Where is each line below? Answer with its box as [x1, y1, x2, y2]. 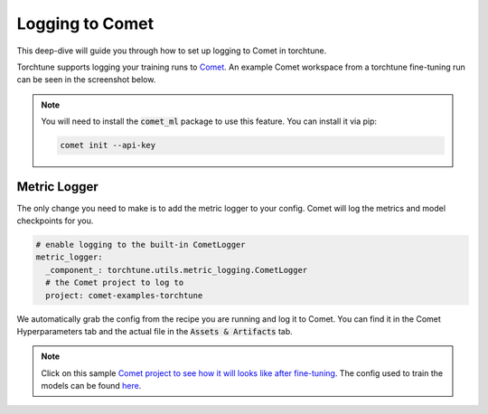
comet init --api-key [60, 140, 156, 151]
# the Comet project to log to [45, 278, 184, 288]
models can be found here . [41, 381, 142, 391]
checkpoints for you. [16, 215, 94, 226]
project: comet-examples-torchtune [45, 290, 203, 300]
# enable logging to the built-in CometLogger [35, 240, 246, 249]
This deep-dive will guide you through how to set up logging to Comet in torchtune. [16, 45, 327, 56]
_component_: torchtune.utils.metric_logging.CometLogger [45, 265, 308, 275]
